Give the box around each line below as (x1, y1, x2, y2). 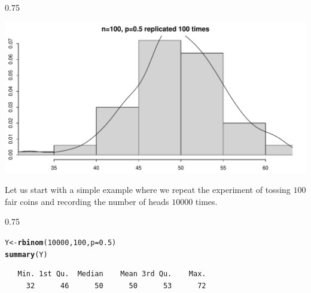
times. (195, 195, 218, 207)
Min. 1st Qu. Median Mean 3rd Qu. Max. (17, 270, 206, 279)
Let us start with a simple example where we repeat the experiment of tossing (5, 183, 291, 196)
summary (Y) (5, 250, 48, 259)
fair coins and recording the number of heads (5, 195, 169, 207)
